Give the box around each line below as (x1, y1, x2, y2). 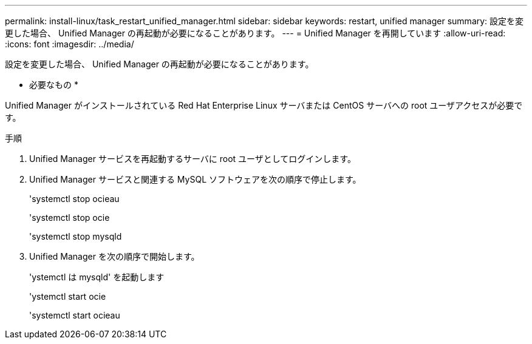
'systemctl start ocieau (29, 310, 120, 320)
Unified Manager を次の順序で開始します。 (29, 251, 200, 261)
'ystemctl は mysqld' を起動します (29, 272, 165, 282)
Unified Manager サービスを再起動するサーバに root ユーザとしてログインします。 (29, 153, 356, 164)
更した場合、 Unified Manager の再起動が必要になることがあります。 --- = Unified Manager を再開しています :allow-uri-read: (5, 28, 506, 38)
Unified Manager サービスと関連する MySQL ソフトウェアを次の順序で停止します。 (29, 174, 361, 184)
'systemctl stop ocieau (29, 194, 120, 204)
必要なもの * (29, 79, 78, 90)
